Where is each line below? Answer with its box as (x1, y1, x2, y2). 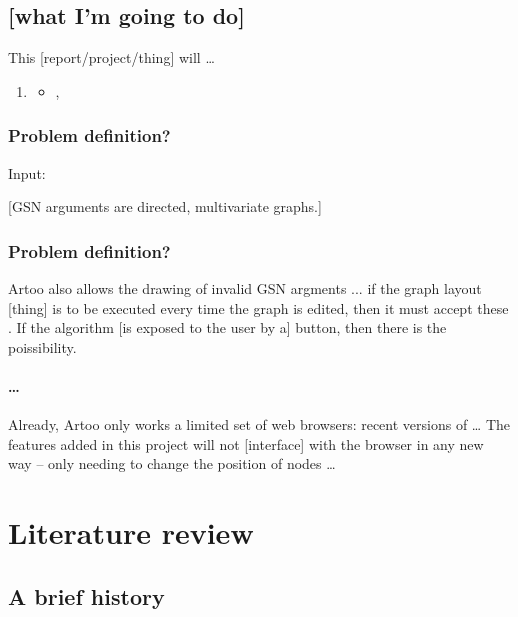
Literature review (8, 512, 254, 553)
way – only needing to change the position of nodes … (8, 453, 336, 474)
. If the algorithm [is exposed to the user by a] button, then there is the (8, 317, 447, 338)
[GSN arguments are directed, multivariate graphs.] (8, 196, 322, 217)
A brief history (8, 580, 165, 611)
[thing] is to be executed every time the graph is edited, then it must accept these (8, 297, 509, 318)
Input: (8, 162, 46, 183)
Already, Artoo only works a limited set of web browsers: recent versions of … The (8, 414, 511, 435)
